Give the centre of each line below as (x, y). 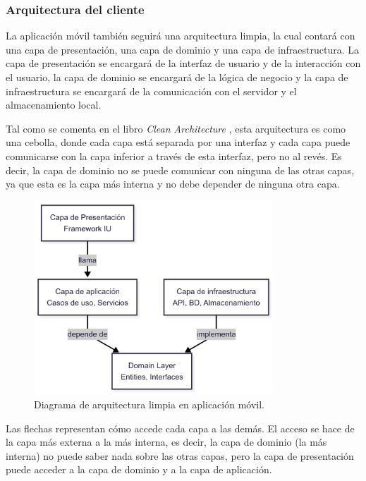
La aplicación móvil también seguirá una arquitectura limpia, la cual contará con (181, 36)
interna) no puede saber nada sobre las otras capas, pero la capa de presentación (180, 455)
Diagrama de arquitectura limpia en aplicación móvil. (149, 404)
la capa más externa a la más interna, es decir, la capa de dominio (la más (166, 442)
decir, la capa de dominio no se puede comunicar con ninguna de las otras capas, (180, 170)
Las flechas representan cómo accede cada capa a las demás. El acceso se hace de (180, 428)
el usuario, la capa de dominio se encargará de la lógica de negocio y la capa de (177, 77)
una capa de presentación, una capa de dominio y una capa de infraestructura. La (183, 49)
